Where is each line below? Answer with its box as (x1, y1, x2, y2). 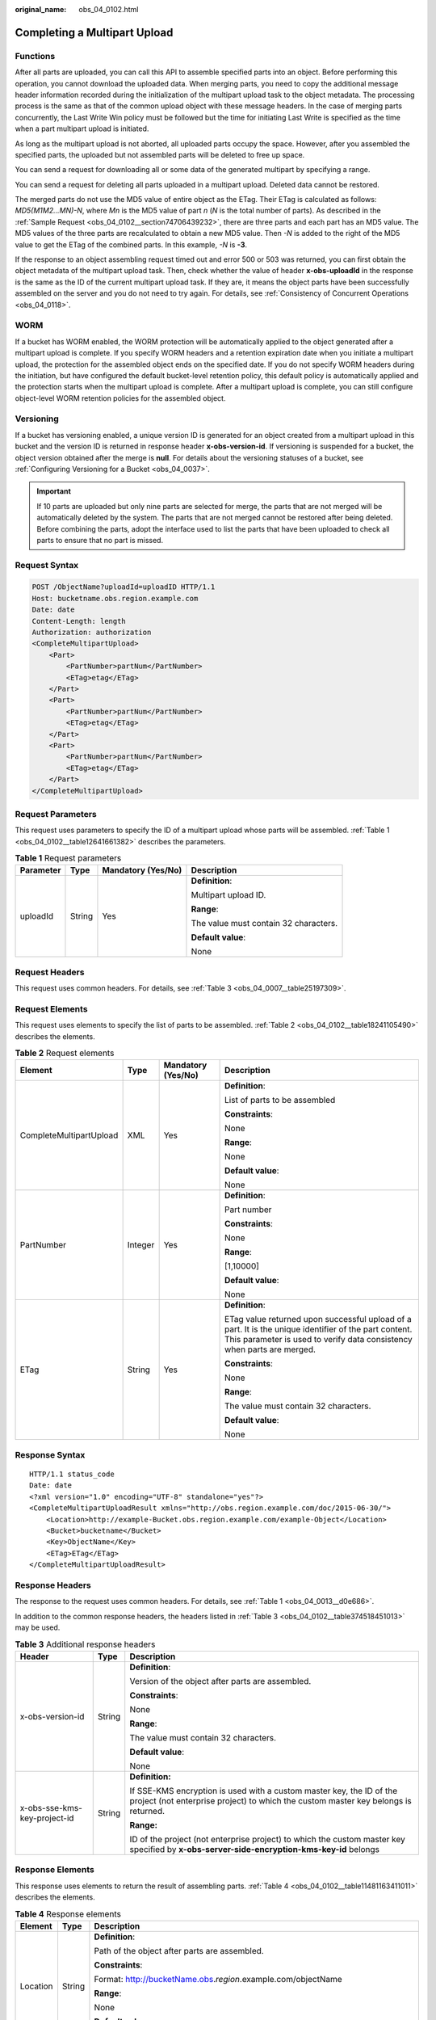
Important (36, 486, 72, 496)
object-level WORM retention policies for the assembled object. (15, 393, 226, 403)
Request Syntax (15, 559, 79, 570)
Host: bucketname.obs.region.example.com (31, 594, 199, 603)
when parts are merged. (224, 1344, 317, 1355)
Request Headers (15, 966, 85, 978)
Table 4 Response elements (15, 1908, 121, 1919)
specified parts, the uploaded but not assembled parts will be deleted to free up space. (15, 149, 305, 159)
